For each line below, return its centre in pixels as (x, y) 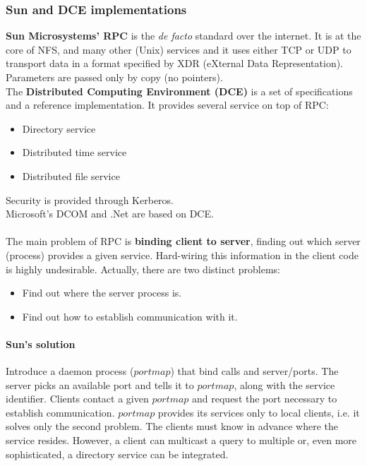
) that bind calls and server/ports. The (254, 371)
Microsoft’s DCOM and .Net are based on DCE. (110, 214)
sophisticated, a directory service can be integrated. (117, 454)
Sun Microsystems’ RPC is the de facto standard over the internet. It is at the (183, 36)
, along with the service (284, 384)
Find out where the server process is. (102, 293)
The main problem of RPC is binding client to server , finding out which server (183, 241)
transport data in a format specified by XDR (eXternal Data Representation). (175, 63)
